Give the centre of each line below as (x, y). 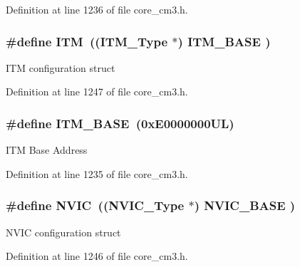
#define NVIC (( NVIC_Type (95, 205)
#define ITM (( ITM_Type (87, 41)
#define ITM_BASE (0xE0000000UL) (120, 123)
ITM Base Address (47, 150)
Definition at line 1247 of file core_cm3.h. (97, 91)
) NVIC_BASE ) (245, 205)
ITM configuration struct (61, 67)
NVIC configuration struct (63, 232)
